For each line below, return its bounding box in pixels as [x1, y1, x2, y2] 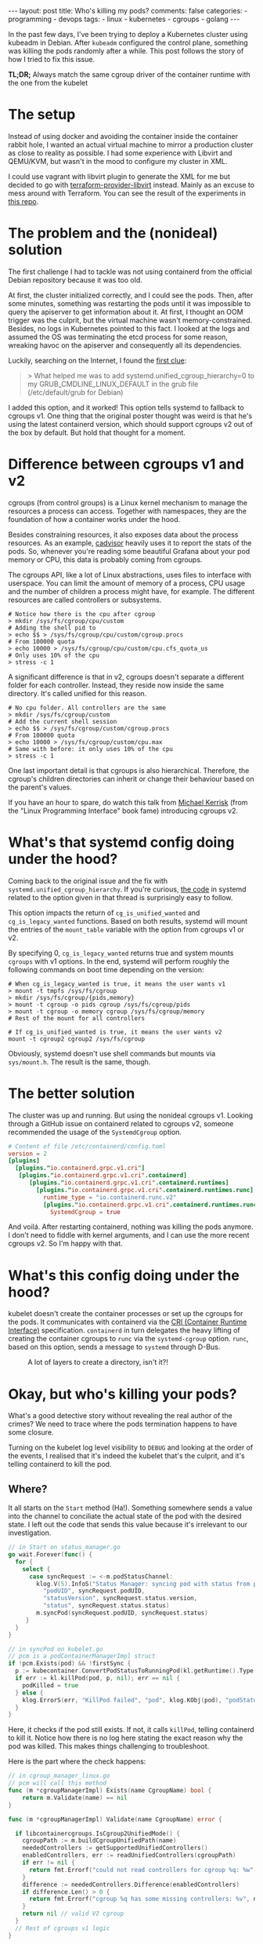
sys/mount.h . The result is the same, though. [8, 1057, 151, 1067]
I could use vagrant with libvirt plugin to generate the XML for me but [8, 171, 231, 181]
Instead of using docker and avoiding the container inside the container [8, 131, 239, 140]
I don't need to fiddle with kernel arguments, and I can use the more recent [8, 1231, 250, 1240]
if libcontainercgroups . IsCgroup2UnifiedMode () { [15, 1829, 180, 1837]
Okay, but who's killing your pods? [8, 1385, 237, 1402]
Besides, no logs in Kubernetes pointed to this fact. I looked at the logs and [8, 323, 250, 333]
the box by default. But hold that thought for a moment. [8, 428, 186, 437]
